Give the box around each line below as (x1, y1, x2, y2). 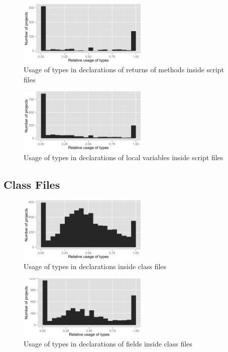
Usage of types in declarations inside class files (24, 261, 167, 271)
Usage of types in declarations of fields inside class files (24, 338, 192, 349)
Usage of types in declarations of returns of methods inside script (24, 64, 224, 75)
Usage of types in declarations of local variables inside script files (24, 152, 223, 162)
